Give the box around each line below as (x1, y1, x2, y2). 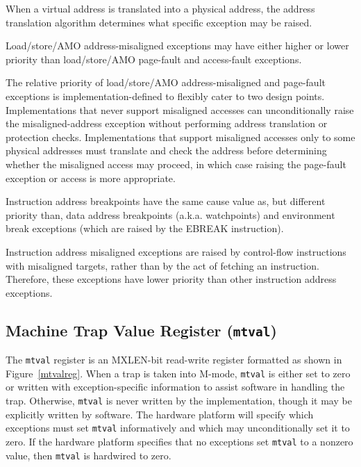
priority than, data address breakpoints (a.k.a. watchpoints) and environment (6, 207, 335, 222)
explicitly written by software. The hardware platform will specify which (6, 407, 314, 421)
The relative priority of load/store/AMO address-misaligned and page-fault (6, 75, 326, 90)
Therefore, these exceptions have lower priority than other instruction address (6, 272, 337, 286)
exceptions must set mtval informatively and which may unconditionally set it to (6, 420, 350, 435)
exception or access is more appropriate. (6, 170, 176, 185)
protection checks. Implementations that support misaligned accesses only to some (6, 129, 355, 144)
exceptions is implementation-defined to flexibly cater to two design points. (6, 88, 325, 103)
